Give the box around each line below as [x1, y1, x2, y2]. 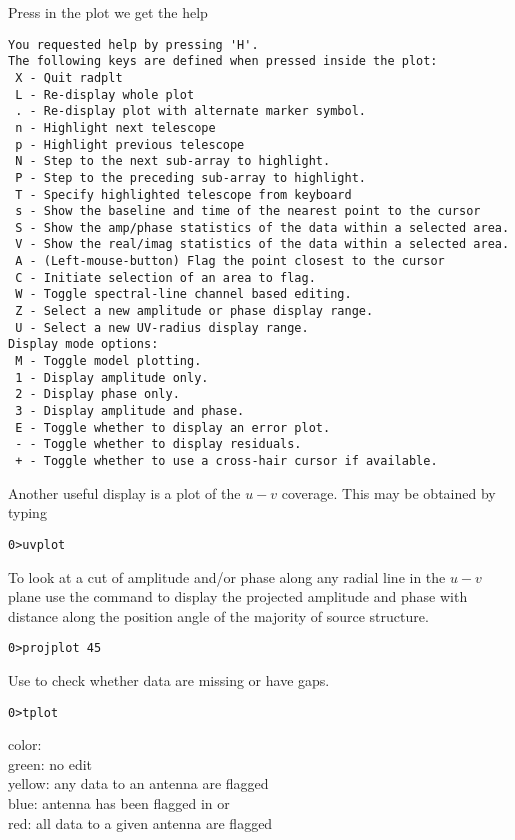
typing [8, 502, 47, 523]
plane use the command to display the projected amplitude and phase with [8, 586, 468, 607]
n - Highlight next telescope [15, 120, 216, 135]
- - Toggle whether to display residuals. [15, 437, 302, 452]
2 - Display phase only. [15, 387, 180, 402]
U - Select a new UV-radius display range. [15, 320, 309, 335]
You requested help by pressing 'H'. [8, 37, 259, 52]
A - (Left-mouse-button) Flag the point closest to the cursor [15, 254, 445, 269]
